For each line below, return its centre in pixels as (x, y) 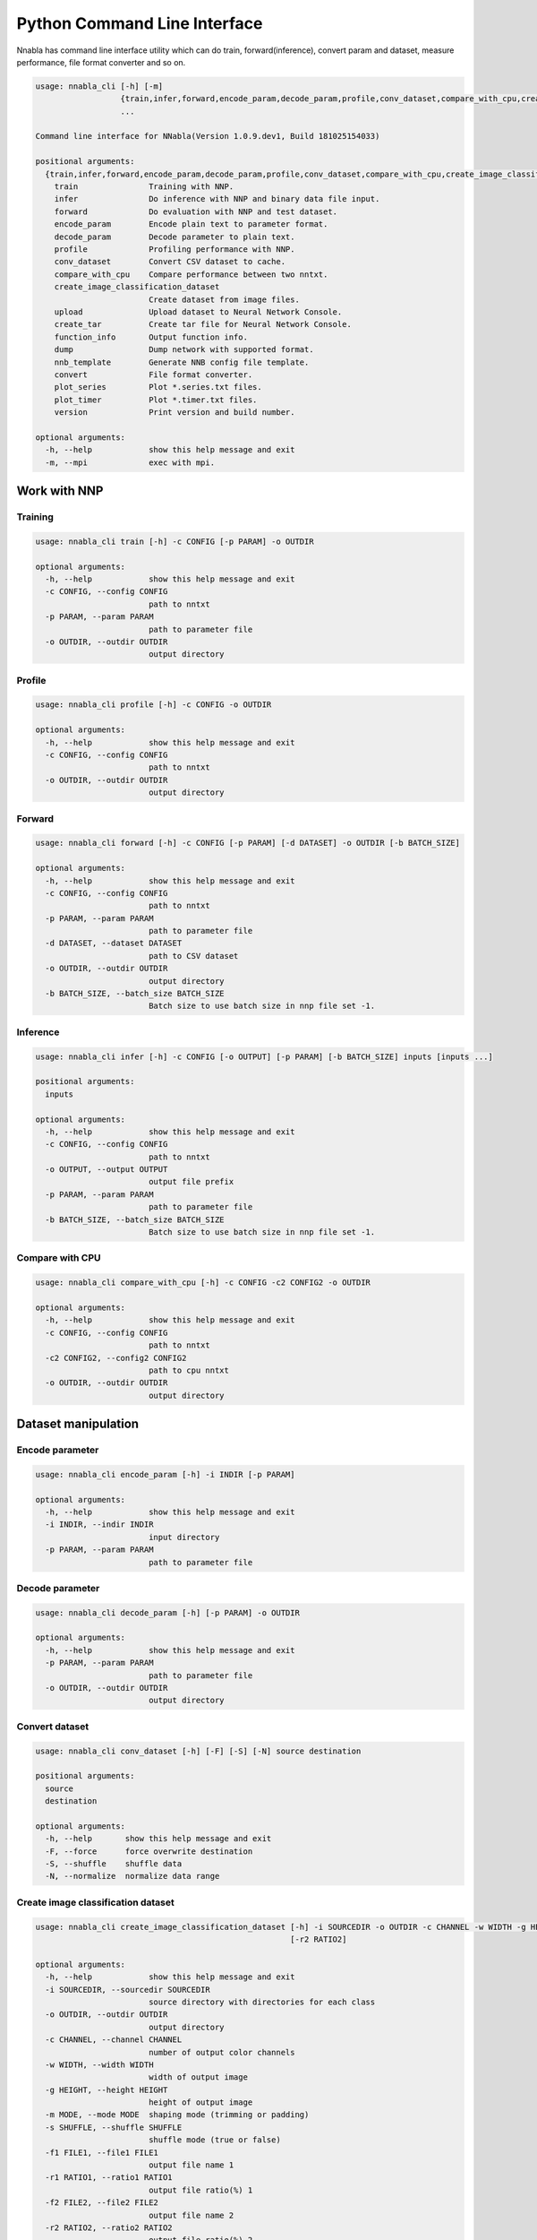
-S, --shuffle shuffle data (114, 1864)
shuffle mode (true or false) (214, 2140)
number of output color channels (222, 2052)
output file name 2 (191, 2215)
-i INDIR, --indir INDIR (99, 1525)
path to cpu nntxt (189, 1370)
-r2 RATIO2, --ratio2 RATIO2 (109, 2228)
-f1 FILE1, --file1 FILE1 (102, 2152)
